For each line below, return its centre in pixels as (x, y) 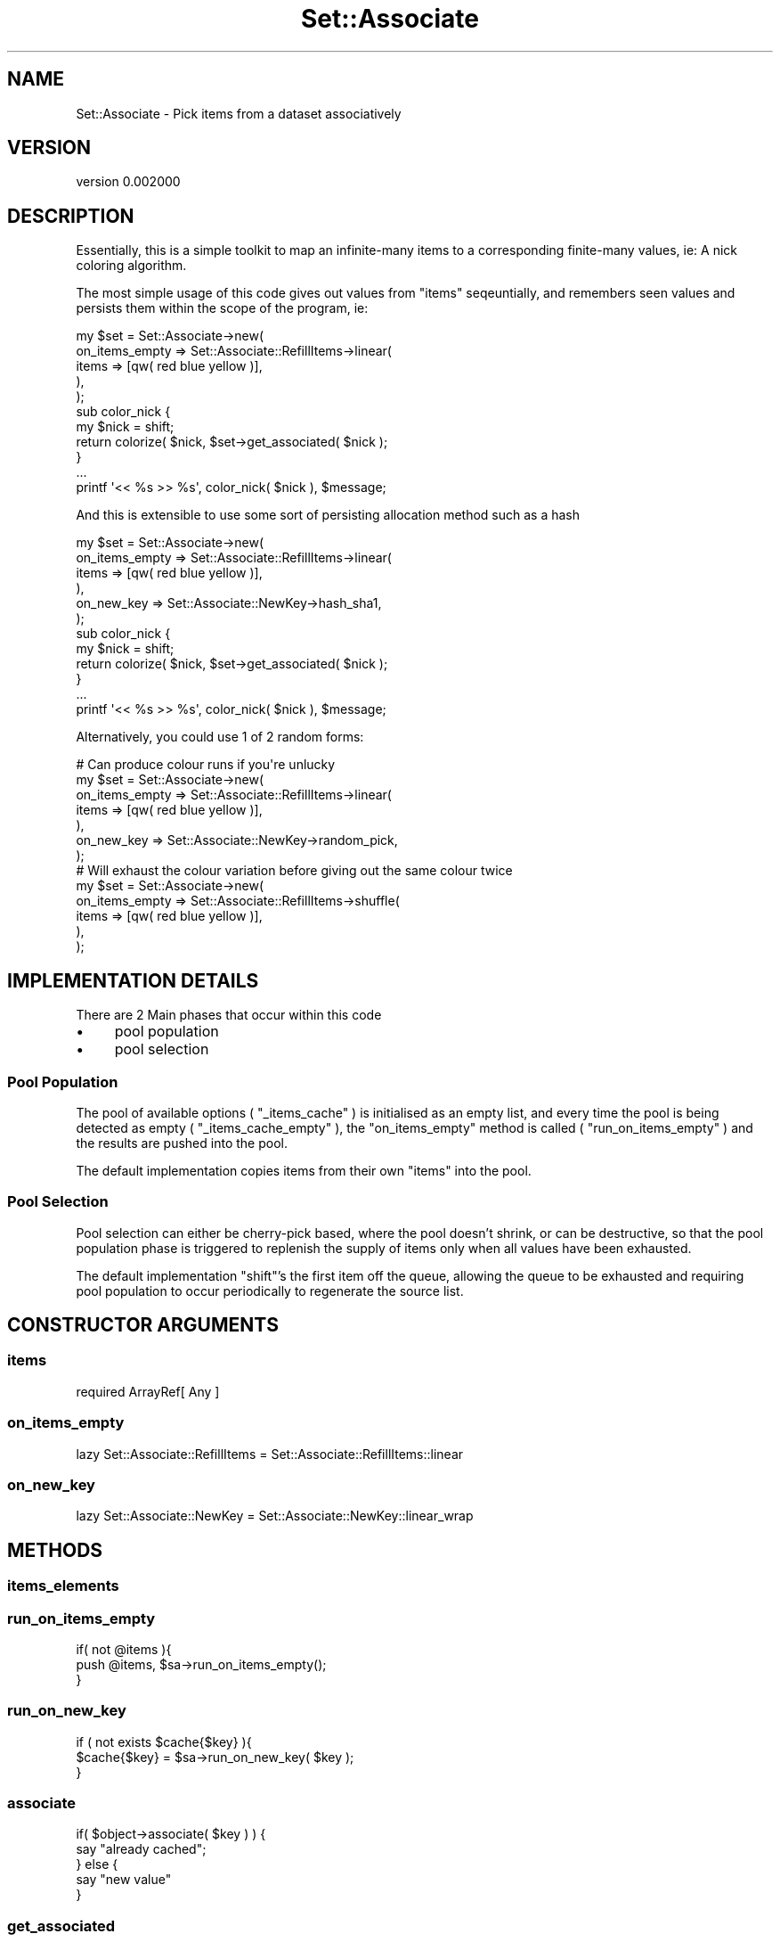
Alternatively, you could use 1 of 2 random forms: (220, 737)
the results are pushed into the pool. (182, 1143)
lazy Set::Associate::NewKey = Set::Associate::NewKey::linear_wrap (275, 1516)
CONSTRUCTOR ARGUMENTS (143, 1325)
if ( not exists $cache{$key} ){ (164, 1741)
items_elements (63, 1586)
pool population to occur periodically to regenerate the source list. (270, 1291)
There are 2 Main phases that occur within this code (229, 1015)
